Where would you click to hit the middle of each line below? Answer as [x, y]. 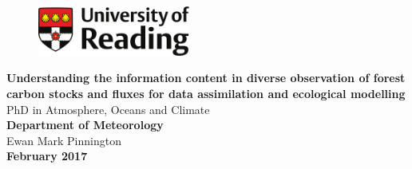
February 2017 [47, 156]
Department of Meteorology [85, 125]
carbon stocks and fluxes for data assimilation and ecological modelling [206, 94]
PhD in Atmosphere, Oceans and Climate [108, 109]
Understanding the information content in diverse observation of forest [206, 78]
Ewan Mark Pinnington [64, 140]
